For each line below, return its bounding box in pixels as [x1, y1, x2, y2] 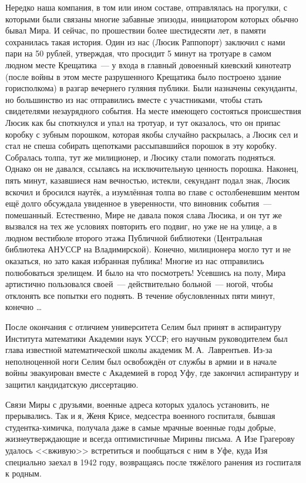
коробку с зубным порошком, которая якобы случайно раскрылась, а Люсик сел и [5, 128, 298, 140]
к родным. [5, 467, 42, 479]
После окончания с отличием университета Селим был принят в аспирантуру [5, 321, 282, 333]
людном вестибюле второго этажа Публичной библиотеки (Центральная [5, 231, 263, 244]
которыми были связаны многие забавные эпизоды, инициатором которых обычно [5, 12, 298, 25]
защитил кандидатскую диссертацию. [5, 378, 139, 390]
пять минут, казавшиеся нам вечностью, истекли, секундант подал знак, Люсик [5, 174, 290, 186]
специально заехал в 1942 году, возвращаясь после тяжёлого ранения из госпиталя [5, 455, 301, 468]
